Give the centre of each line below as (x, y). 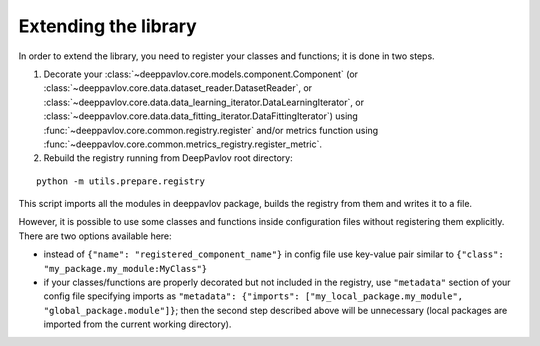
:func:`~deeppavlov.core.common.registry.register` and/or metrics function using (211, 130)
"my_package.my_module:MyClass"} (125, 268)
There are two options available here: (95, 236)
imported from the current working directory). (137, 324)
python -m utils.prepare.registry (120, 181)
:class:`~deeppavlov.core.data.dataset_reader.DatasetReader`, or (178, 88)
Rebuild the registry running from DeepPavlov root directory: (168, 158)
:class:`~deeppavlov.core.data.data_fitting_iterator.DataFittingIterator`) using (201, 116)
